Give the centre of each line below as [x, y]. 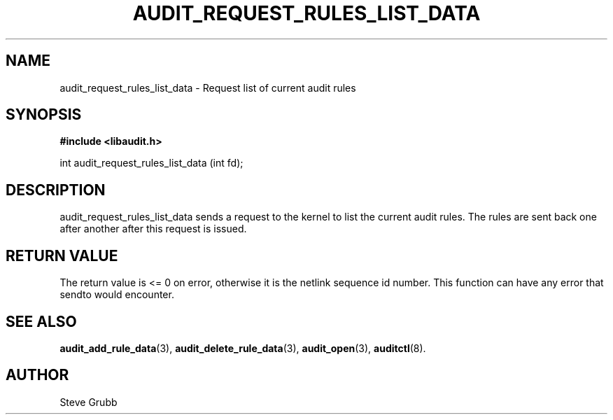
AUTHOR [37, 375]
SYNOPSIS [44, 115]
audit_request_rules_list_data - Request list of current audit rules [208, 87]
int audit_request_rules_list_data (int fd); [152, 163]
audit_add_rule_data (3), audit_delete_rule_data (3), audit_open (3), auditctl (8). [243, 348]
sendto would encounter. [117, 295]
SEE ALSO [41, 321]
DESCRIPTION [56, 190]
